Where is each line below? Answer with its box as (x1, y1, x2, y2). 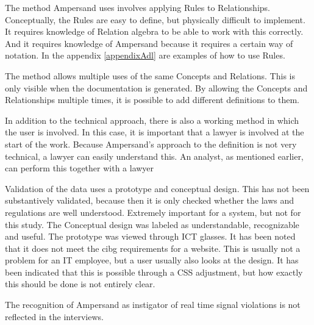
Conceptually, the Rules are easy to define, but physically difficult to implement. (5, 13, 305, 26)
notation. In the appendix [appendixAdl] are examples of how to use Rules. (5, 49, 285, 62)
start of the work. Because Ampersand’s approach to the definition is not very (5, 137, 297, 150)
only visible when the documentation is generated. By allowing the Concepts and (5, 81, 308, 94)
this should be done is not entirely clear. (5, 277, 155, 290)
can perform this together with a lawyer (5, 162, 154, 174)
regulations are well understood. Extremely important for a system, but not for (5, 205, 301, 218)
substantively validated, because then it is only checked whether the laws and (5, 194, 294, 207)
